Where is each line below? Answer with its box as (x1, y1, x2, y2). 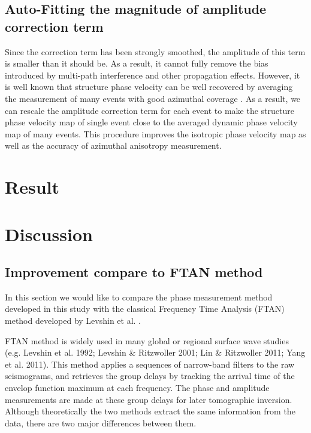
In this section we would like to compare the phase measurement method (5, 290, 273, 303)
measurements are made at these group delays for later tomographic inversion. (5, 393, 292, 405)
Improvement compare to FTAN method (5, 263, 263, 281)
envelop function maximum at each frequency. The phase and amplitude (5, 381, 270, 394)
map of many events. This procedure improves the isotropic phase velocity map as (5, 127, 306, 140)
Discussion (5, 221, 93, 246)
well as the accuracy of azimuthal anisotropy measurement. (5, 139, 222, 152)
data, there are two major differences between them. (5, 416, 197, 429)
